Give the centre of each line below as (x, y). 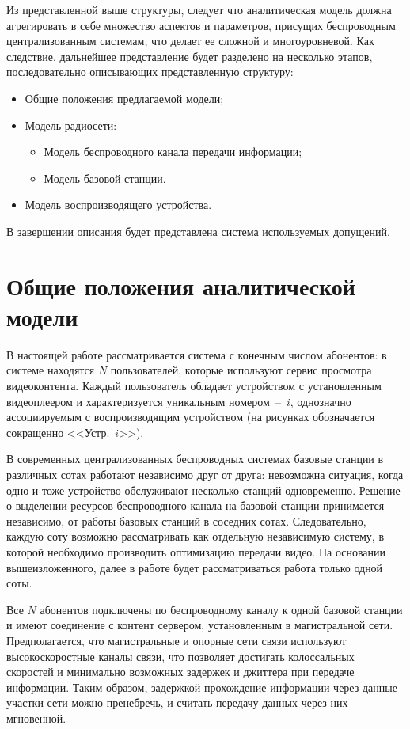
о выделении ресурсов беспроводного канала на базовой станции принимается (196, 505)
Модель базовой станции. (105, 178)
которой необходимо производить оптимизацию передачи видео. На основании (196, 551)
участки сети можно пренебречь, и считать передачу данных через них (177, 702)
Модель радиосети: (71, 125)
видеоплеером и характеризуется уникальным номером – (144, 401)
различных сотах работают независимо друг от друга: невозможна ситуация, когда (205, 474)
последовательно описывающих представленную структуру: (150, 72)
